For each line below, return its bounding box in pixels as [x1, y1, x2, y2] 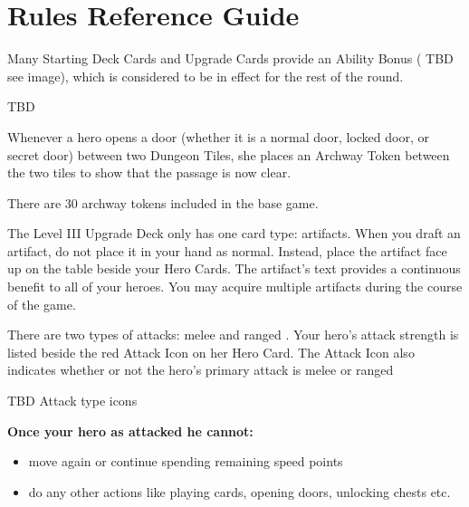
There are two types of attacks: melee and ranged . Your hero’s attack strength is [7, 325, 459, 344]
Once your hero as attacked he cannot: [7, 421, 254, 440]
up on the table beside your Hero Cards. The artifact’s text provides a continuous [7, 259, 461, 278]
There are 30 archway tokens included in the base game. [7, 193, 319, 212]
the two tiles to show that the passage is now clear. [7, 163, 292, 182]
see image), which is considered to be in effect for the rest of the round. [7, 66, 404, 85]
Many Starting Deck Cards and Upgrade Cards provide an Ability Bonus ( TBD [7, 49, 454, 68]
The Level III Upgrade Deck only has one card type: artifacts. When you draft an [7, 224, 461, 243]
